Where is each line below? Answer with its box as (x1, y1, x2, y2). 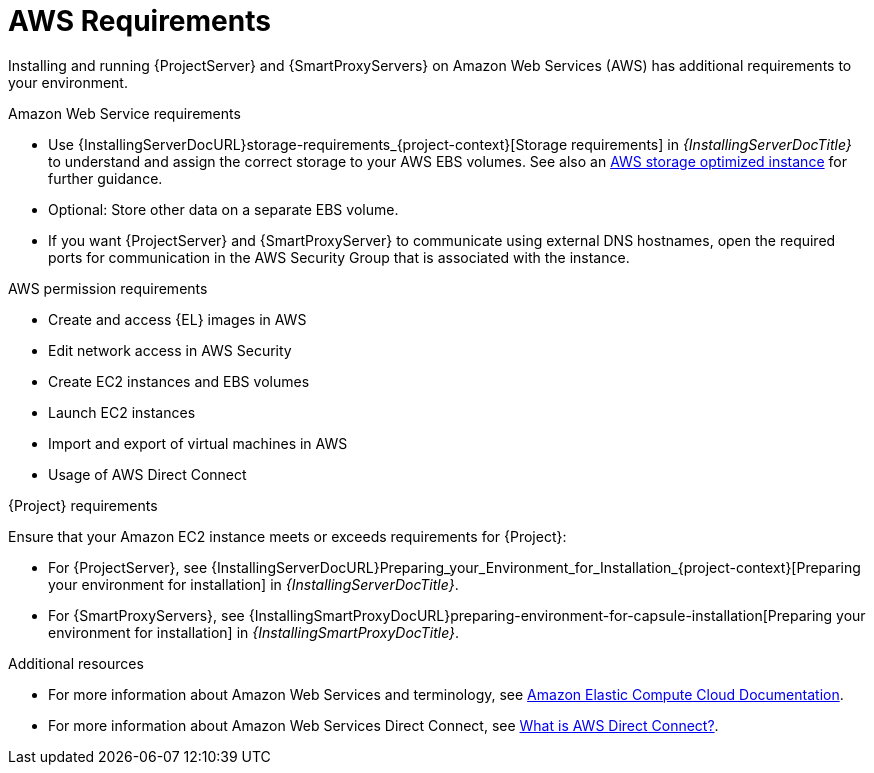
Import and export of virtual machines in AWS (48, 434, 348, 452)
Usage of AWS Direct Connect (48, 465, 247, 483)
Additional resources (8, 654, 144, 672)
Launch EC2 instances (48, 403, 196, 421)
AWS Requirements (8, 4, 271, 38)
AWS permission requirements (8, 279, 208, 297)
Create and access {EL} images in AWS (48, 310, 307, 328)
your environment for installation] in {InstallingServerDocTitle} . (48, 575, 459, 593)
